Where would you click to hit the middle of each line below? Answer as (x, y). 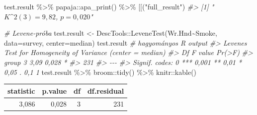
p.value (54, 90)
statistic (21, 90)
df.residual (106, 90)
